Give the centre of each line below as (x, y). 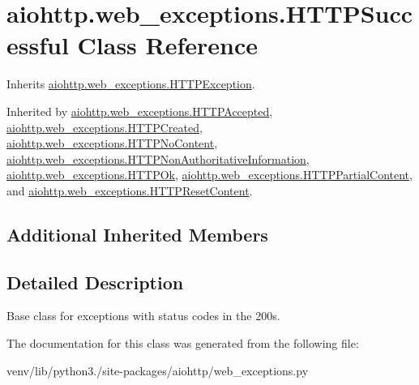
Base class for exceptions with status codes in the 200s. (143, 316)
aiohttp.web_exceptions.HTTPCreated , (105, 127)
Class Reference (168, 45)
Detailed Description (95, 282)
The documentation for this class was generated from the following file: (183, 343)
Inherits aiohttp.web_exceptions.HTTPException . (131, 84)
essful (38, 45)
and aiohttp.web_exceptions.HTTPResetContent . (130, 190)
